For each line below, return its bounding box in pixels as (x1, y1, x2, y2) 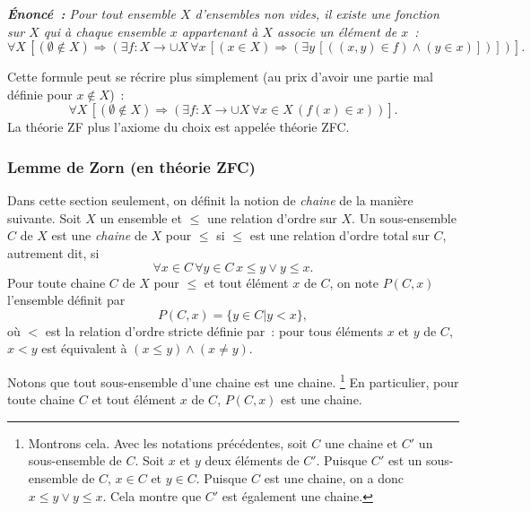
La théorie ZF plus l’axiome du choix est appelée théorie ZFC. (7, 117, 350, 136)
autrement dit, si (7, 243, 100, 262)
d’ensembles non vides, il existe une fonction (195, 4, 440, 22)
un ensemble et (100, 208, 182, 227)
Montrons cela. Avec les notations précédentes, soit (28, 433, 308, 452)
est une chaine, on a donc (264, 468, 404, 487)
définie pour (7, 84, 73, 103)
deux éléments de (205, 451, 300, 470)
